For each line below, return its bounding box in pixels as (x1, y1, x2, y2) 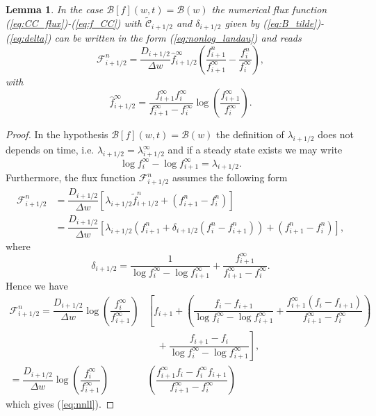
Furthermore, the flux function (6, 170, 136, 185)
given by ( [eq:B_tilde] (224, 15, 317, 30)
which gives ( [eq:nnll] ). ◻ (6, 397, 115, 411)
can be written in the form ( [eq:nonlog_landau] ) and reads (54, 31, 302, 45)
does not (318, 127, 354, 142)
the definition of (216, 127, 284, 142)
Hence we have (6, 278, 68, 293)
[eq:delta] (9, 31, 47, 45)
